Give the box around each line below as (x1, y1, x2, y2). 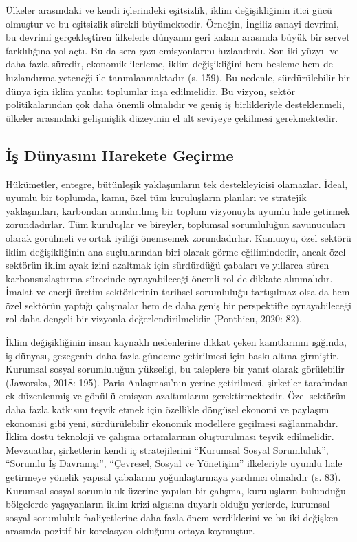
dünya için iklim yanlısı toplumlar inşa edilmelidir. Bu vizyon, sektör (6, 83, 295, 98)
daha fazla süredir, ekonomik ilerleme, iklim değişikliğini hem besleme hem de (6, 56, 333, 71)
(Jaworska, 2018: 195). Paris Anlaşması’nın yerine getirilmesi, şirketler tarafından (6, 375, 349, 389)
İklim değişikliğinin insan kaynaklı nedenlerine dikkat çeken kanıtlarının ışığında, (6, 335, 347, 349)
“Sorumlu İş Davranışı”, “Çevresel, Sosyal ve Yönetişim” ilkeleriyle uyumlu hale (6, 456, 343, 470)
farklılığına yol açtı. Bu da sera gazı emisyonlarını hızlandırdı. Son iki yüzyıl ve (6, 43, 339, 57)
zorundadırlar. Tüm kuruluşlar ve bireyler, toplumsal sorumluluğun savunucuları (6, 217, 345, 231)
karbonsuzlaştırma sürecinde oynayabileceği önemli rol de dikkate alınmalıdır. (6, 271, 333, 285)
